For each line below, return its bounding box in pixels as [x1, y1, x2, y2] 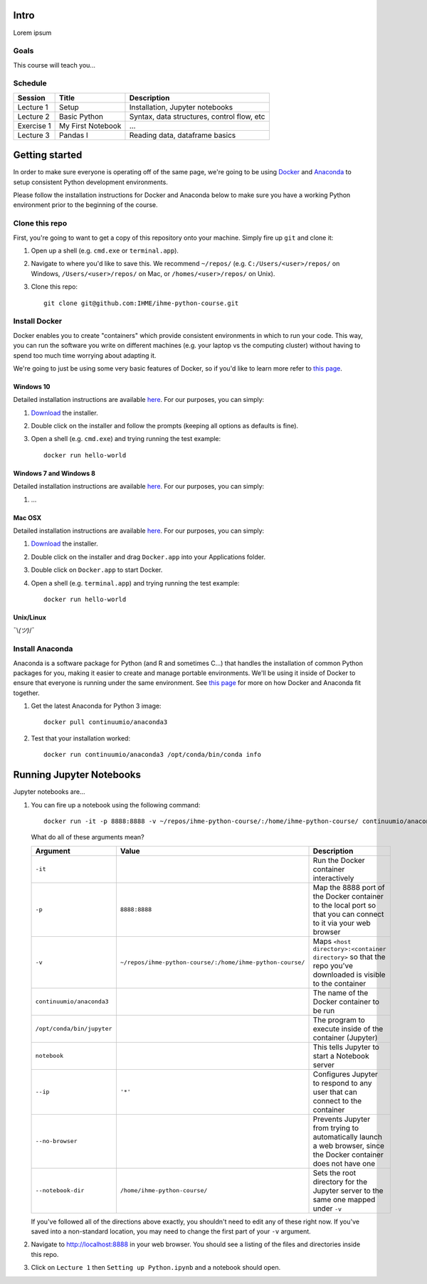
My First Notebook [59, 121, 122, 131]
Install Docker [13, 317, 63, 327]
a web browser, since [312, 1140, 384, 1150]
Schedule [13, 78, 47, 88]
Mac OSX [13, 513, 42, 522]
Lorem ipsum [13, 28, 52, 37]
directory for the [312, 1177, 368, 1187]
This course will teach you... [13, 60, 96, 69]
